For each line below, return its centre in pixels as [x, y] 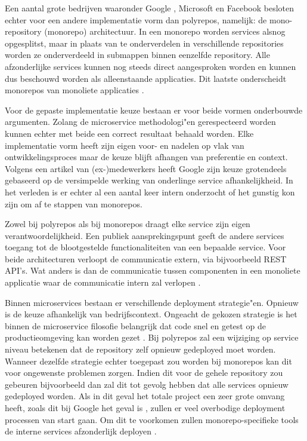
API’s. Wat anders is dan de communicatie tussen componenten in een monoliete [153, 270]
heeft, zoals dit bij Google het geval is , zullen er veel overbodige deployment [145, 408]
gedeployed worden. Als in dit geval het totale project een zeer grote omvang [145, 396]
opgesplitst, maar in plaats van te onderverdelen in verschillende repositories [144, 43]
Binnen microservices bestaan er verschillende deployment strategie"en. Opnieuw [152, 302]
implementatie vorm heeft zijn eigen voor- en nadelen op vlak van [125, 145]
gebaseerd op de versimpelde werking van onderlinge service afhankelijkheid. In [149, 180]
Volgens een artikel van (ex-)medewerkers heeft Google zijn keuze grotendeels [146, 168]
